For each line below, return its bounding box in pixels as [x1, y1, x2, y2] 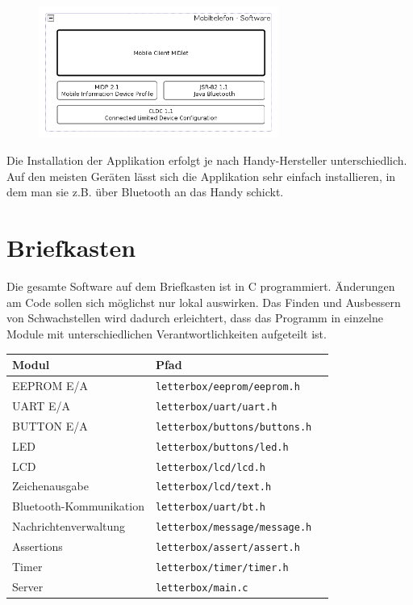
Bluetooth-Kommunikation [12, 498, 144, 515]
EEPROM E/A [12, 376, 88, 393]
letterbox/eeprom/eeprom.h [155, 380, 300, 393]
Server [12, 578, 44, 595]
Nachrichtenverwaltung [12, 518, 126, 535]
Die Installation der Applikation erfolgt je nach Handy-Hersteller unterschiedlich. [6, 152, 407, 169]
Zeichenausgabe [12, 477, 89, 494]
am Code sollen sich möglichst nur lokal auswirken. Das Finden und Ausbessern [6, 293, 401, 310]
